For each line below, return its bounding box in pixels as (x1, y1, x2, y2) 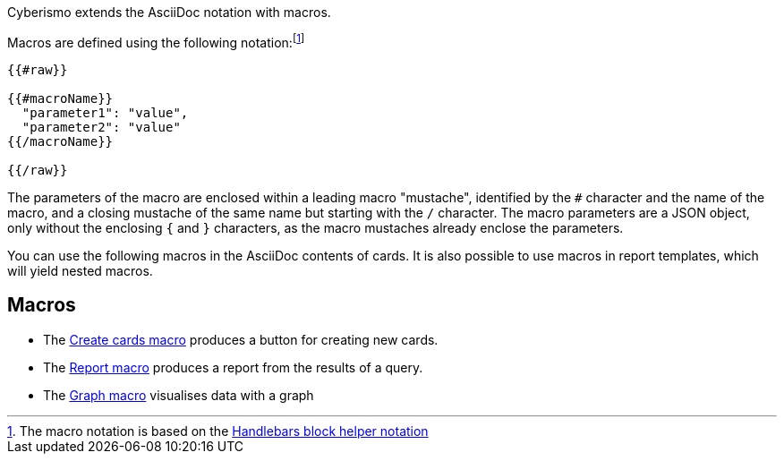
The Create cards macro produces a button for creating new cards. (43, 331, 439, 347)
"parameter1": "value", (21, 105, 189, 120)
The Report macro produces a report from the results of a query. (43, 359, 423, 375)
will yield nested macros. (7, 262, 153, 278)
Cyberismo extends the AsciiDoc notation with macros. (7, 4, 331, 20)
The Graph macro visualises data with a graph (43, 387, 314, 403)
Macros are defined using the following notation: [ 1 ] (7, 32, 305, 50)
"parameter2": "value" (21, 119, 181, 134)
